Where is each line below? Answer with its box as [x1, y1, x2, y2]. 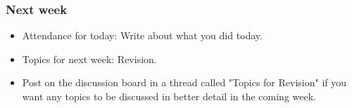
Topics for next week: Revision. [22, 51, 157, 66]
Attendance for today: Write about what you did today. [22, 28, 263, 43]
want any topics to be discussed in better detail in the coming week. [22, 89, 316, 103]
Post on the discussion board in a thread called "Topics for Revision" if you [22, 75, 347, 90]
